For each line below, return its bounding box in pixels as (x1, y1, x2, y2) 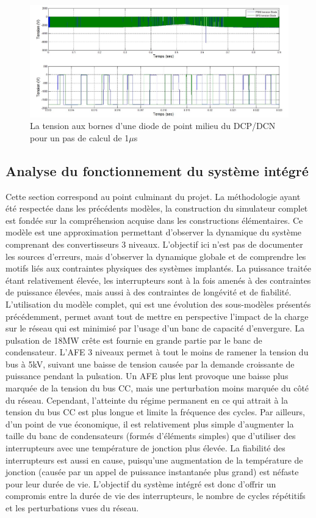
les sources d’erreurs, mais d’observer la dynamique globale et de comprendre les (5, 250, 306, 262)
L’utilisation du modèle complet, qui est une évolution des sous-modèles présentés (5, 297, 311, 310)
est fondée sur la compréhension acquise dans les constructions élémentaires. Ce (5, 213, 303, 226)
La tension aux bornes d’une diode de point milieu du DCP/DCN (30, 119, 276, 132)
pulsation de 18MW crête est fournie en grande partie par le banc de (5, 333, 262, 346)
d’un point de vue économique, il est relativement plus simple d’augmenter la (5, 417, 294, 430)
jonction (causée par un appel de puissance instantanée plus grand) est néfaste (5, 465, 299, 478)
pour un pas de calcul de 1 (30, 131, 129, 144)
